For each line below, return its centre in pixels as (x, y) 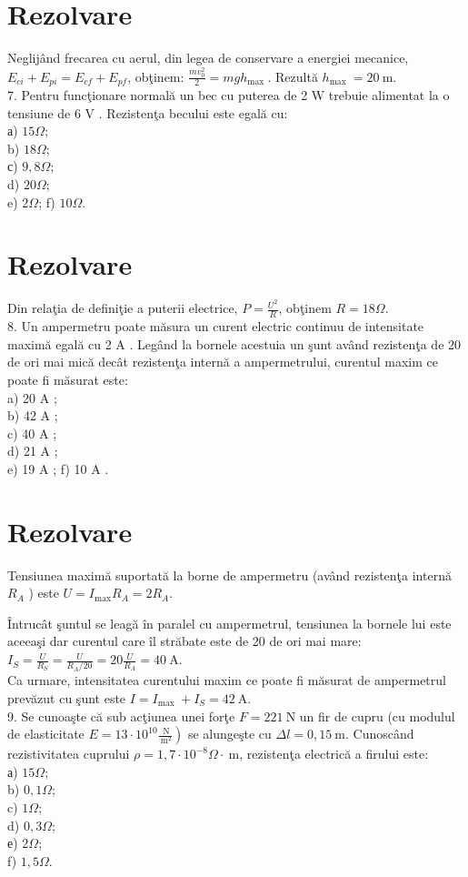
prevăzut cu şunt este (67, 697)
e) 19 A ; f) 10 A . (58, 468)
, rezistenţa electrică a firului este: (334, 754)
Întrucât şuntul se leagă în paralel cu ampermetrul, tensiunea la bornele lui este (229, 623)
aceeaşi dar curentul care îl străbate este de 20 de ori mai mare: (184, 641)
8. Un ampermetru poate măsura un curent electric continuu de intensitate (216, 326)
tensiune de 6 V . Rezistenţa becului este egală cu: (148, 112)
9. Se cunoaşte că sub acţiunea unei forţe (121, 716)
